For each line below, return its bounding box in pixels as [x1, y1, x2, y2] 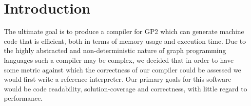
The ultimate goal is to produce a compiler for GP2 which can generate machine [4, 26, 244, 36]
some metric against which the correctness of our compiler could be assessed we [4, 64, 241, 74]
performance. [4, 93, 43, 103]
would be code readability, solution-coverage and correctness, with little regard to [4, 83, 247, 93]
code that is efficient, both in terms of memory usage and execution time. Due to [4, 35, 246, 46]
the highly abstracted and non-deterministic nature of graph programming [4, 45, 226, 55]
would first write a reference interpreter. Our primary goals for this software [4, 74, 231, 84]
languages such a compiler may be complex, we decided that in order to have [4, 54, 234, 65]
